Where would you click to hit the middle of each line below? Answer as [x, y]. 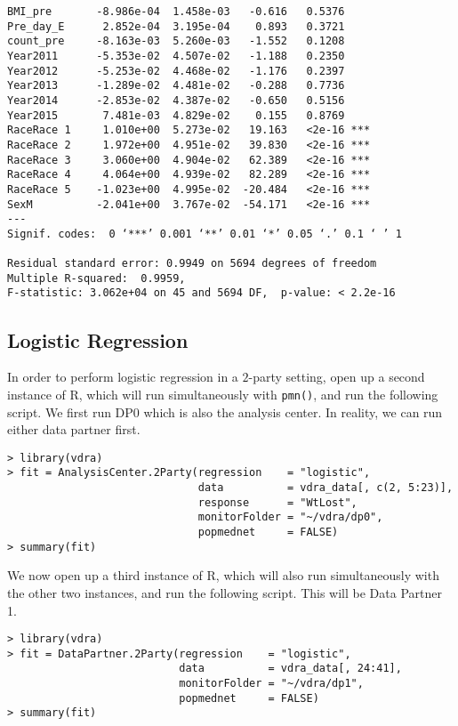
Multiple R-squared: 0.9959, [96, 278]
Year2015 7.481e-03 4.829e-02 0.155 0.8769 [176, 115]
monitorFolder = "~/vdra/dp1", [271, 684]
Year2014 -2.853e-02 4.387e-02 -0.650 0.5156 [176, 100]
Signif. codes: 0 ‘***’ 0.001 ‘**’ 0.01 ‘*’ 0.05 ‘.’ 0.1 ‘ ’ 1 [205, 234]
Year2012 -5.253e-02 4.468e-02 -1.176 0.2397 [176, 71]
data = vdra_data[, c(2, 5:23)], [325, 488]
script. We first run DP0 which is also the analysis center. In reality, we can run [225, 411]
